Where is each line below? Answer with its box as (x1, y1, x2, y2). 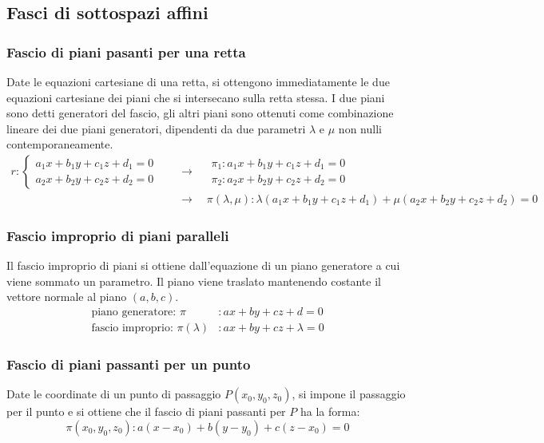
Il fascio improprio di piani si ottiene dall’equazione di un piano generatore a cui (6, 257, 400, 274)
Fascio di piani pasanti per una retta (6, 42, 246, 61)
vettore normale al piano (6, 288, 127, 305)
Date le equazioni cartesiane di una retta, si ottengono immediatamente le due (6, 73, 390, 89)
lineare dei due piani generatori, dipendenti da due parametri (6, 120, 306, 136)
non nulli (338, 120, 382, 136)
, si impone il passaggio (292, 386, 406, 402)
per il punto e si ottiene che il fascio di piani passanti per (6, 403, 286, 420)
